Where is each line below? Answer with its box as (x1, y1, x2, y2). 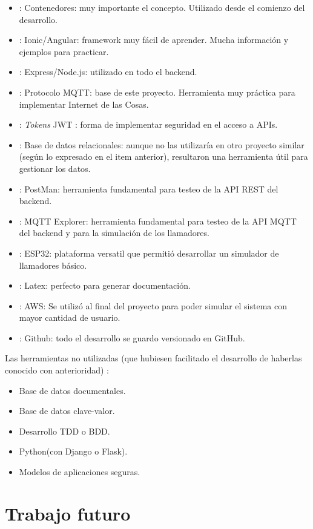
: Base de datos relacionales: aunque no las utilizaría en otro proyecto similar (19, 138, 305, 151)
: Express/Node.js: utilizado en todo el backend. (19, 65, 197, 78)
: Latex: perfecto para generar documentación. (19, 279, 191, 292)
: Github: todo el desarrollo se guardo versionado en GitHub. (19, 331, 245, 344)
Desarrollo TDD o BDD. (19, 424, 110, 437)
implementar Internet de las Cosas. (19, 97, 149, 110)
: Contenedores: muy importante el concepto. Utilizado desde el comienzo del (19, 1, 305, 13)
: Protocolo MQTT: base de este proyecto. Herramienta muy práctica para (19, 85, 295, 98)
